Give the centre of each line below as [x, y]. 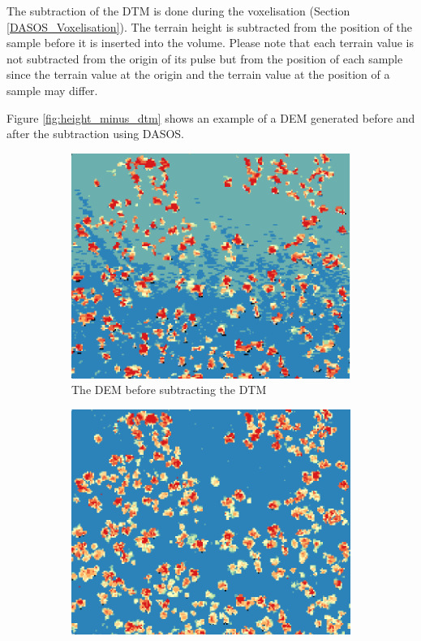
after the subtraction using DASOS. [96, 134]
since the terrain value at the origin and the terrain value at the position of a [198, 74]
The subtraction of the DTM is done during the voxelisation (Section [178, 11]
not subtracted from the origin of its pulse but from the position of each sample [205, 58]
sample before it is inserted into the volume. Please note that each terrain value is [210, 43]
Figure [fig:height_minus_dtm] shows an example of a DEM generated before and [211, 117]
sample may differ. [52, 90]
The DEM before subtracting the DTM [169, 390]
